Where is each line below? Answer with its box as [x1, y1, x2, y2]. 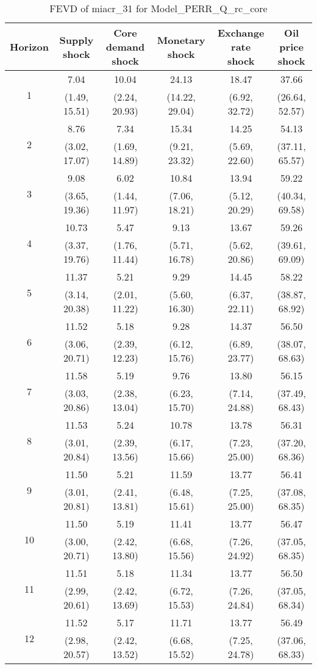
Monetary [157, 32, 205, 47]
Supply [59, 32, 94, 47]
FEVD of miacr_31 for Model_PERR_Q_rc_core [49, 1, 268, 15]
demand [105, 40, 145, 54]
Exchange [217, 26, 265, 40]
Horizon [10, 40, 49, 54]
